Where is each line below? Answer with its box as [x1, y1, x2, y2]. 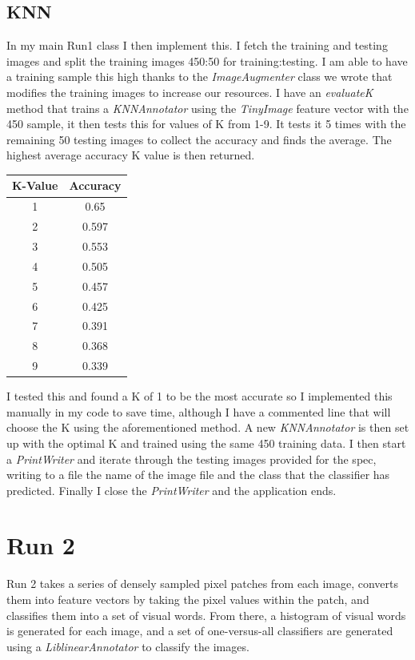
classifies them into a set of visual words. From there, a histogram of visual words [6, 606, 406, 623]
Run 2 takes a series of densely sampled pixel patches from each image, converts [6, 575, 398, 592]
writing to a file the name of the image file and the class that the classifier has [6, 466, 390, 483]
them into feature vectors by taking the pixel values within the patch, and [6, 591, 369, 608]
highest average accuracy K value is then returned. [6, 147, 255, 163]
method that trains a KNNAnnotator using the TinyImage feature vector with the [6, 99, 409, 116]
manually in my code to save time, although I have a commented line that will [6, 403, 391, 420]
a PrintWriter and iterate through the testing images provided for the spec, [6, 450, 377, 467]
